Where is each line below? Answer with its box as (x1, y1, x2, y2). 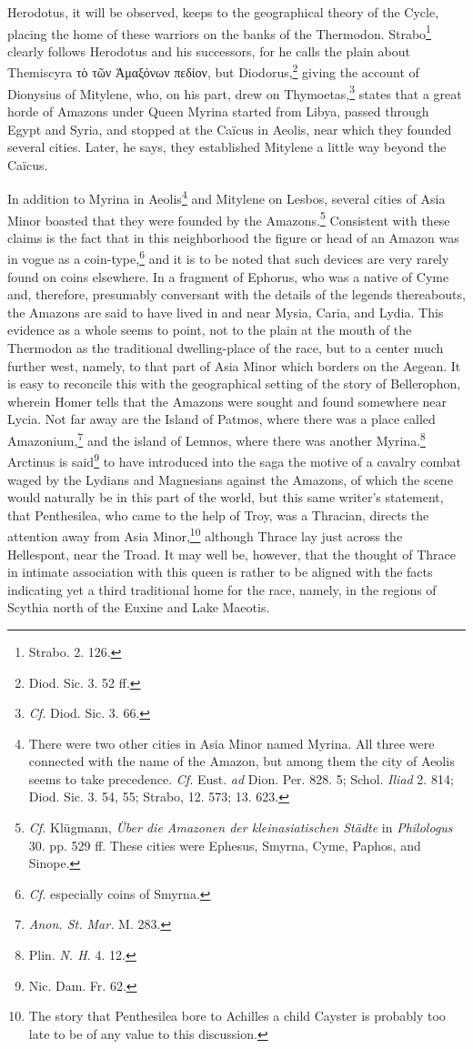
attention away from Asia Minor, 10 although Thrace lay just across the (7, 524, 403, 545)
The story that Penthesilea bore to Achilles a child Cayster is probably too (28, 1006, 446, 1025)
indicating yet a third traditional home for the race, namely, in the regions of (7, 580, 437, 599)
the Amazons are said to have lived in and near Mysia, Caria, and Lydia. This (7, 302, 444, 321)
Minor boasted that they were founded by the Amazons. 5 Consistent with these (7, 207, 450, 229)
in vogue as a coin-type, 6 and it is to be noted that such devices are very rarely (7, 247, 449, 268)
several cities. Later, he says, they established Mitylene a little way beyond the (7, 137, 447, 156)
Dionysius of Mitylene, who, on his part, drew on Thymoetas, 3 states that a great (7, 81, 462, 103)
